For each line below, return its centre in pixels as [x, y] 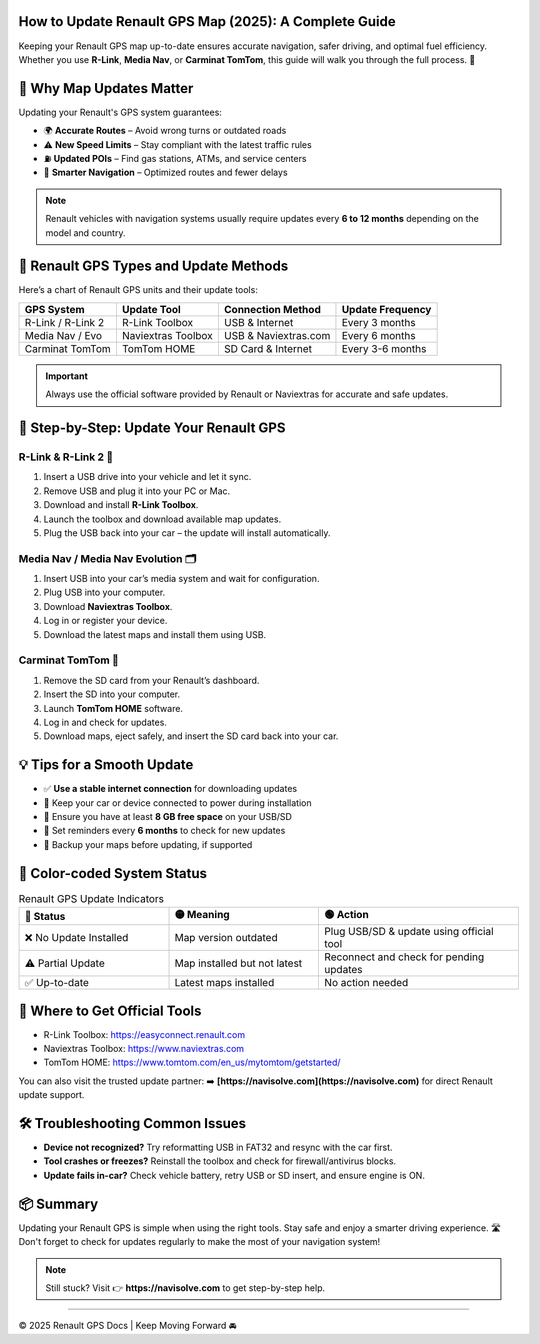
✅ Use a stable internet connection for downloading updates [170, 789]
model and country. [85, 232]
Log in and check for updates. [105, 722]
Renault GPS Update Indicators [91, 898]
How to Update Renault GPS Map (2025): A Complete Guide [207, 21]
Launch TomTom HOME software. [113, 708]
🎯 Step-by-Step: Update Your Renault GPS [152, 428]
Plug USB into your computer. [104, 592]
